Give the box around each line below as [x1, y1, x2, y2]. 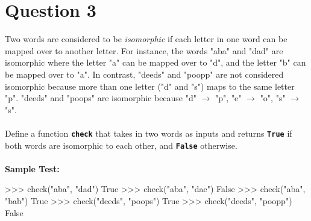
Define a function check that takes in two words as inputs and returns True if [5, 126, 292, 139]
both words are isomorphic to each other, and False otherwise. [5, 139, 237, 151]
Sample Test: [5, 162, 60, 175]
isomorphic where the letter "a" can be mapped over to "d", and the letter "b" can [5, 56, 306, 69]
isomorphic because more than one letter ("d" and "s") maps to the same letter [5, 79, 295, 92]
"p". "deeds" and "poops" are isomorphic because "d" [5, 92, 196, 104]
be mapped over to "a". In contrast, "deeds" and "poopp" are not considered [5, 67, 284, 80]
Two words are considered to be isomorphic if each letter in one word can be [5, 33, 287, 45]
